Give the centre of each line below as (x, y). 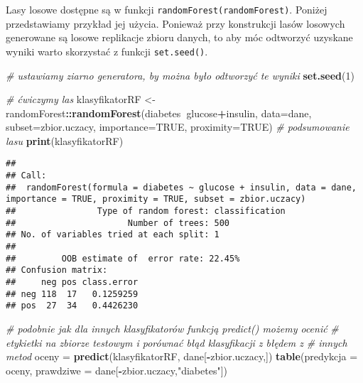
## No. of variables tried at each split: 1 (113, 235)
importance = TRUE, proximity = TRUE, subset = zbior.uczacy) (156, 199)
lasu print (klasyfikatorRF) (65, 140)
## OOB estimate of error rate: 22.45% (123, 258)
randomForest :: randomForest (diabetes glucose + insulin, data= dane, (159, 113)
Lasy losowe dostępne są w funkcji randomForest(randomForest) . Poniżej (167, 9)
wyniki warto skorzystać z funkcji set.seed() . (107, 51)
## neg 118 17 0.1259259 (72, 294)
